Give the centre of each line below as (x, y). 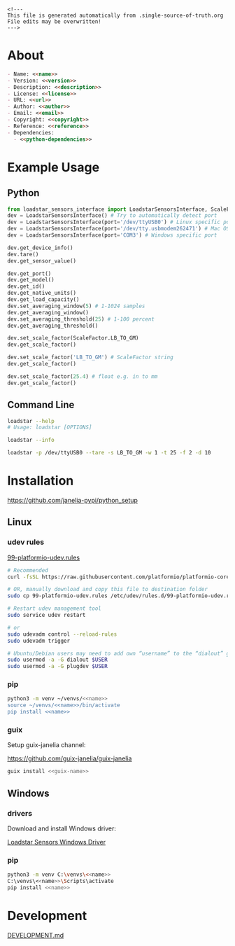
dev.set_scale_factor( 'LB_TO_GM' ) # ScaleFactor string (90, 357)
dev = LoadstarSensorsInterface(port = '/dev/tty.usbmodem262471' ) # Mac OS (119, 229)
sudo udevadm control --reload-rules (62, 634)
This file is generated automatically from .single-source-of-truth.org (115, 15)
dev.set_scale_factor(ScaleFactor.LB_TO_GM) (73, 338)
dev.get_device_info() (40, 248)
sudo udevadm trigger (39, 641)
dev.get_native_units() (42, 293)
